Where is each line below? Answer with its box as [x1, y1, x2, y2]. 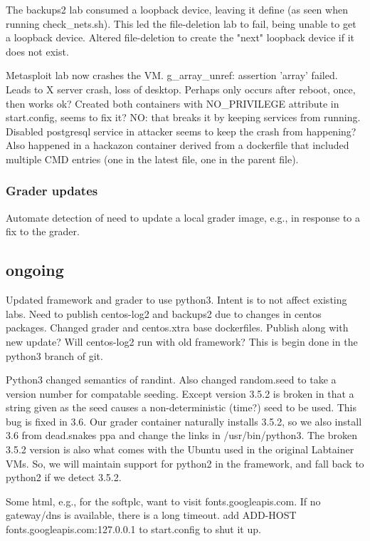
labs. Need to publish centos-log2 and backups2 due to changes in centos [6, 306, 322, 321]
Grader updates [6, 182, 98, 200]
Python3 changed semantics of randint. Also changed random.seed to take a [6, 372, 337, 387]
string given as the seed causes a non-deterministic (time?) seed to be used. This [6, 400, 357, 415]
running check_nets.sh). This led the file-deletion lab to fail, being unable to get [6, 16, 356, 31]
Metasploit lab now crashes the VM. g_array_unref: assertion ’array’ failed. [6, 68, 338, 83]
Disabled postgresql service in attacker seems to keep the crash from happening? [6, 123, 356, 138]
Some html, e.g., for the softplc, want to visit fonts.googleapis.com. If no [6, 493, 321, 508]
